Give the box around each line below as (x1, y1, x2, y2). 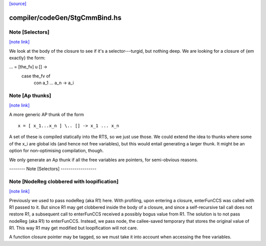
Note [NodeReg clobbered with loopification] (9, 178, 119, 185)
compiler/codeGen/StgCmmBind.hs (9, 13, 122, 22)
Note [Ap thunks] (9, 92, 51, 99)
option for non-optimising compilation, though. (9, 148, 104, 154)
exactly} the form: (9, 55, 46, 61)
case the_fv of (21, 73, 51, 79)
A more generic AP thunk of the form (9, 111, 84, 117)
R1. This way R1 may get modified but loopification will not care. (9, 225, 138, 231)
